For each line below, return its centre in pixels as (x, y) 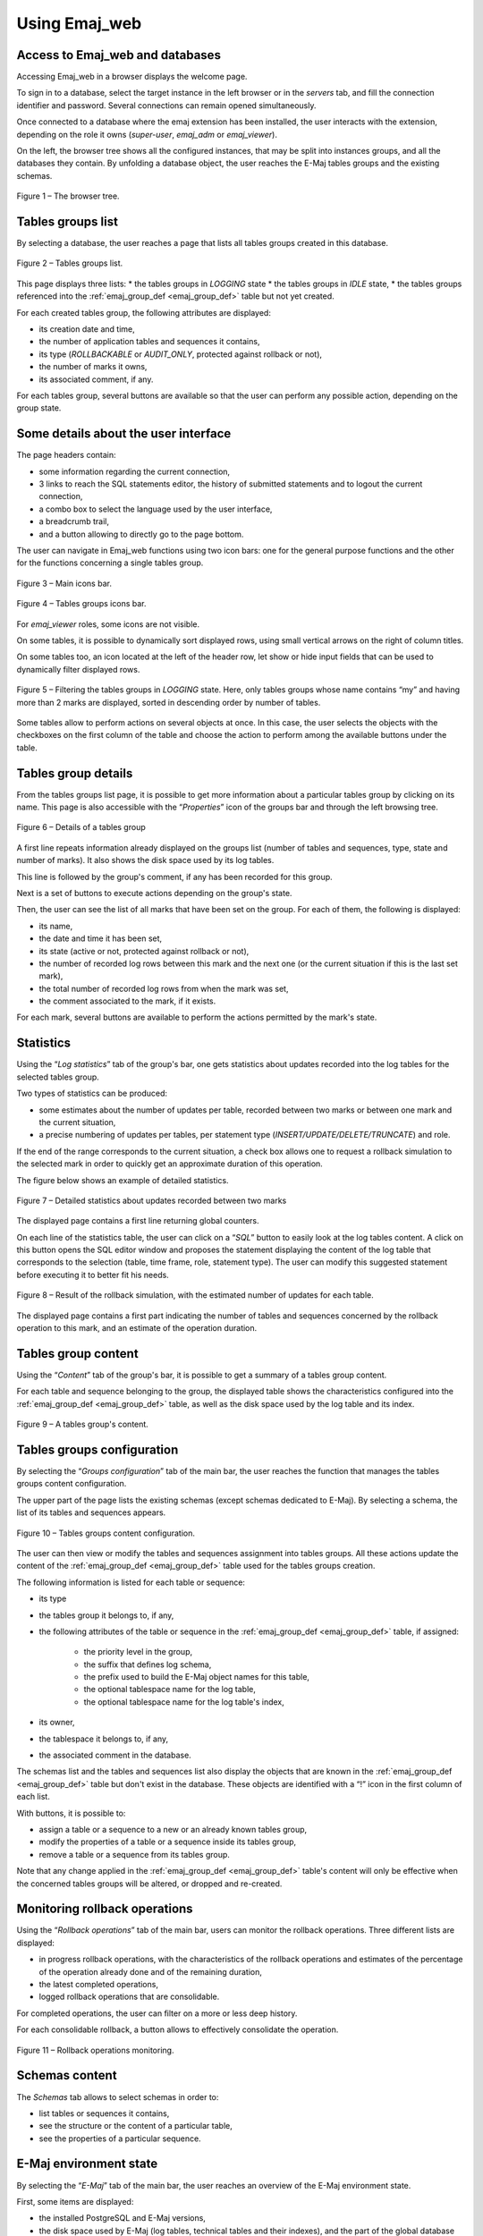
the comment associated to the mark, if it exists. (127, 1001)
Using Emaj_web (79, 23)
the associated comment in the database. (115, 1755)
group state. (39, 408)
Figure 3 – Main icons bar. (64, 583)
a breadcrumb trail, (74, 521)
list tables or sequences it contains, (104, 2113)
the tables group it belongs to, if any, (106, 1615)
